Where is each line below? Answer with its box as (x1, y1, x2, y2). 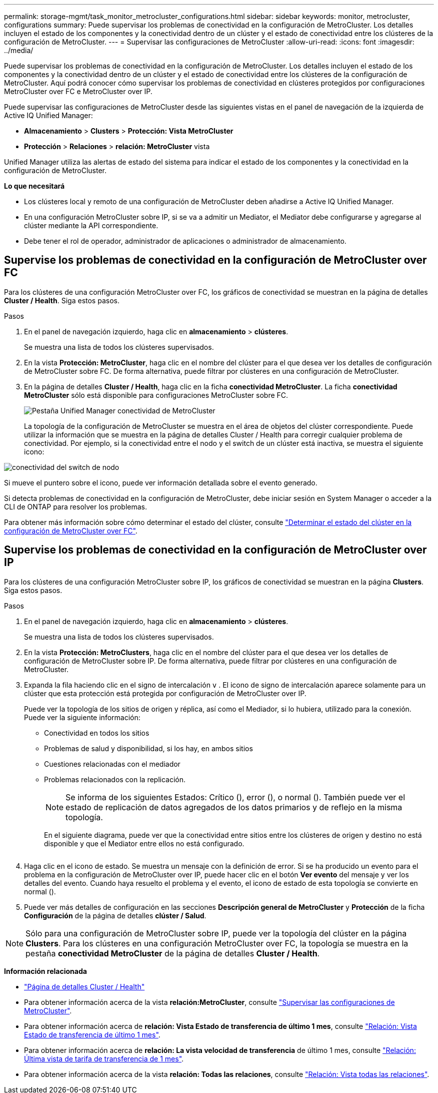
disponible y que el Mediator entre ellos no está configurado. (44, 839, 244, 848)
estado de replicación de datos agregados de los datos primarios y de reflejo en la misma (65, 802, 402, 812)
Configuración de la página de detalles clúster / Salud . (24, 911, 206, 920)
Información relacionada (4, 966, 87, 975)
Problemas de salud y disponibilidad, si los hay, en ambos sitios (44, 744, 253, 753)
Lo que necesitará (4, 182, 65, 190)
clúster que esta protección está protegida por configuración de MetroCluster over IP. (24, 689, 306, 698)
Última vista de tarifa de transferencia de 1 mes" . (24, 1054, 184, 1063)
